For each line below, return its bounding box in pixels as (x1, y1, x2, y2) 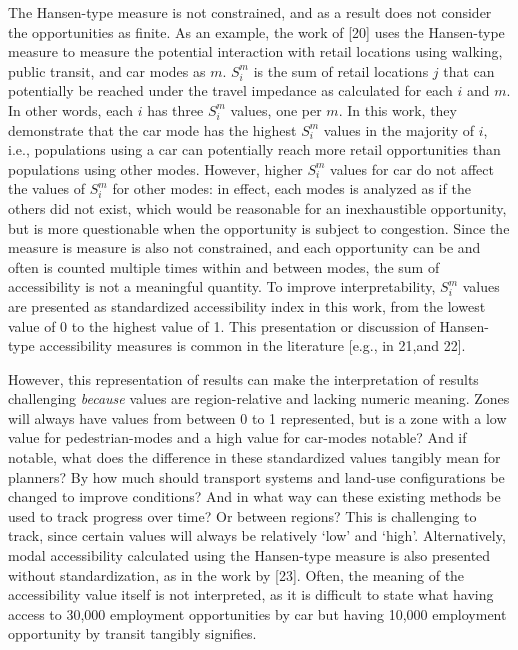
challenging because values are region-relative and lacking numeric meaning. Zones (8, 388, 510, 409)
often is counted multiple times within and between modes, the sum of (8, 256, 440, 277)
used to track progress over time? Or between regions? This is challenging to (8, 505, 477, 526)
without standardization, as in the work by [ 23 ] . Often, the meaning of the (8, 564, 465, 585)
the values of (8, 178, 86, 199)
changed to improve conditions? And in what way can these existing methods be (8, 486, 501, 507)
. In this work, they (338, 99, 457, 120)
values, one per (230, 99, 322, 120)
